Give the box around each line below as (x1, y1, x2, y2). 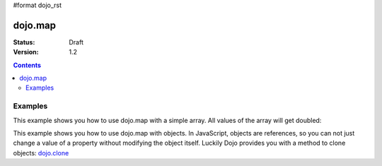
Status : (13, 37, 35, 46)
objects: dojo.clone (13, 148, 69, 157)
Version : (13, 48, 39, 57)
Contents (13, 61, 42, 69)
